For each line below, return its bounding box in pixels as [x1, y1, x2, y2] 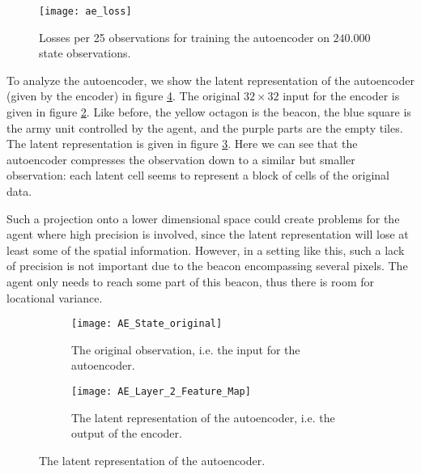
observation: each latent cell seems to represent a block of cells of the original [6, 167, 389, 184]
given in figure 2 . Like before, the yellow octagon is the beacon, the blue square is [6, 104, 411, 121]
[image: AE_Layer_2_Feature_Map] [71, 386, 251, 397]
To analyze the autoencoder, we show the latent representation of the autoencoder [6, 71, 415, 88]
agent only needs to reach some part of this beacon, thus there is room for [6, 273, 374, 290]
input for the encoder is [283, 87, 400, 104]
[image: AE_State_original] [71, 318, 223, 330]
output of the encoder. [71, 425, 182, 442]
